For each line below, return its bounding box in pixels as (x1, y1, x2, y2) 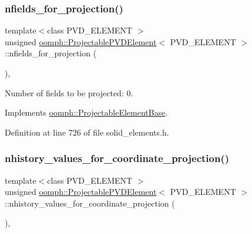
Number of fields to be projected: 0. (5, 86, 133, 99)
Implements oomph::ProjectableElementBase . (5, 106, 168, 119)
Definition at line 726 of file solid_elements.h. (5, 126, 169, 138)
